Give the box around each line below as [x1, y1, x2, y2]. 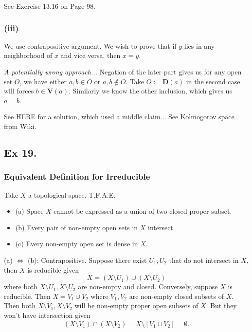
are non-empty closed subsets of [129, 291, 224, 301]
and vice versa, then [60, 50, 121, 60]
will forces [4, 86, 34, 96]
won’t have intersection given [4, 310, 90, 320]
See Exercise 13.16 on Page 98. [4, 1, 95, 11]
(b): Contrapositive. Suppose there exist [27, 255, 147, 265]
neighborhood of [4, 50, 53, 60]
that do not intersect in [169, 255, 239, 265]
